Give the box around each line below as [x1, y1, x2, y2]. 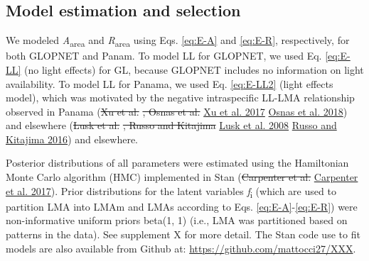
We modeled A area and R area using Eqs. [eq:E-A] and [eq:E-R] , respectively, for [6, 33, 350, 49]
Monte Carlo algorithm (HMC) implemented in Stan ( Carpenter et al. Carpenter [6, 170, 358, 184]
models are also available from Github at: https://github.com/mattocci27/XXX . [6, 240, 356, 255]
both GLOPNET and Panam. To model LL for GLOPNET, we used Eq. [6, 48, 322, 63]
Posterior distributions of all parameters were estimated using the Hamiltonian [6, 155, 349, 170]
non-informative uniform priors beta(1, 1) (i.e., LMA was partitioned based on [6, 213, 348, 228]
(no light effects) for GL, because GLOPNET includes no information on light [24, 62, 364, 77]
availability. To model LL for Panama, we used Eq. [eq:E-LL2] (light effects [6, 76, 333, 91]
